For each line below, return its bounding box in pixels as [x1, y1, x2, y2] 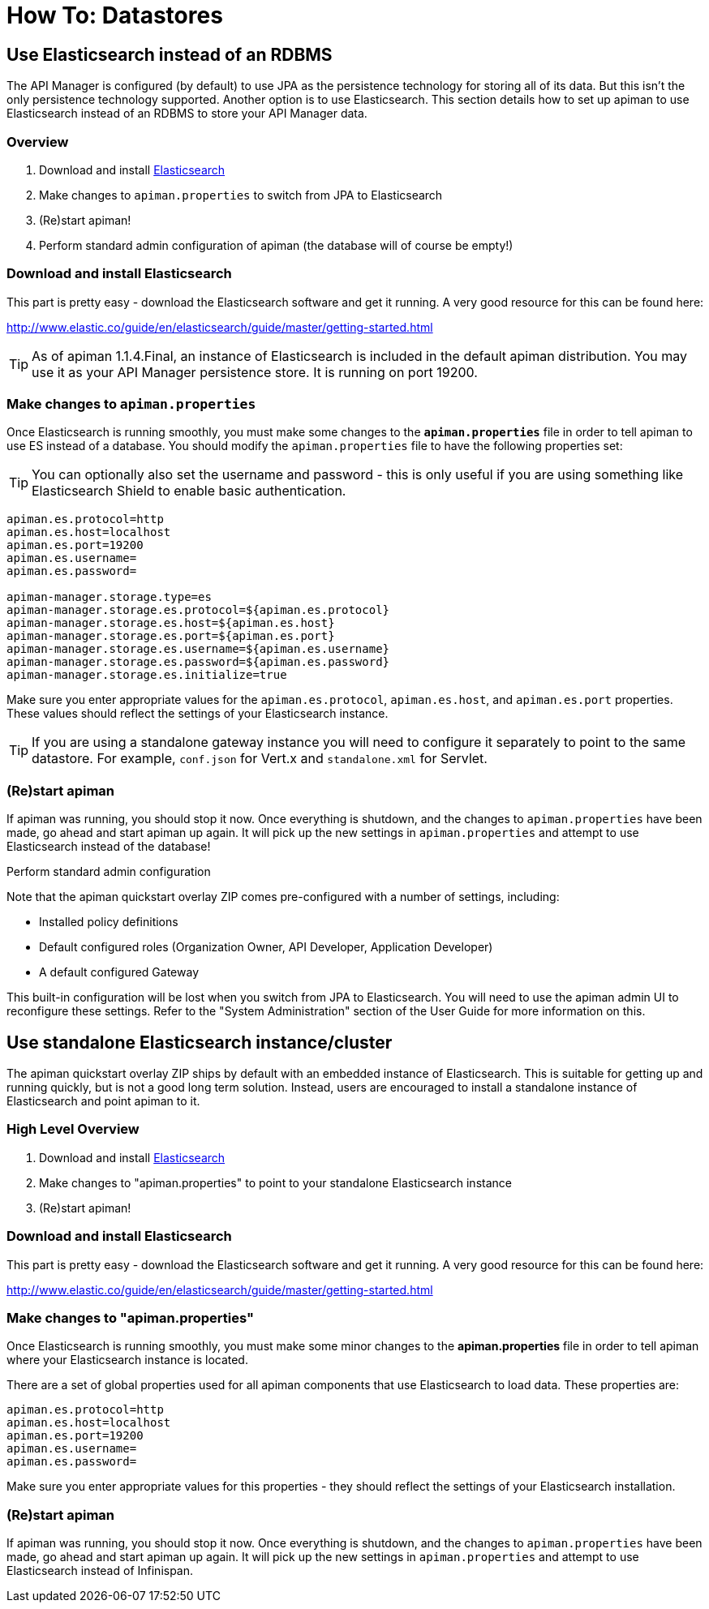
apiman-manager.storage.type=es [6, 590, 212, 604]
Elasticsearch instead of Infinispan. [6, 1564, 194, 1578]
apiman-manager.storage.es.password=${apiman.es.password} [6, 655, 390, 669]
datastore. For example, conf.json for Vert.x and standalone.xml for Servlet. [32, 750, 488, 767]
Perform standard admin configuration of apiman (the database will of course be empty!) [39, 238, 513, 252]
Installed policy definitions [39, 915, 178, 929]
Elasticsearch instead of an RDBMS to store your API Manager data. [6, 106, 367, 121]
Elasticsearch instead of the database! [6, 839, 211, 854]
